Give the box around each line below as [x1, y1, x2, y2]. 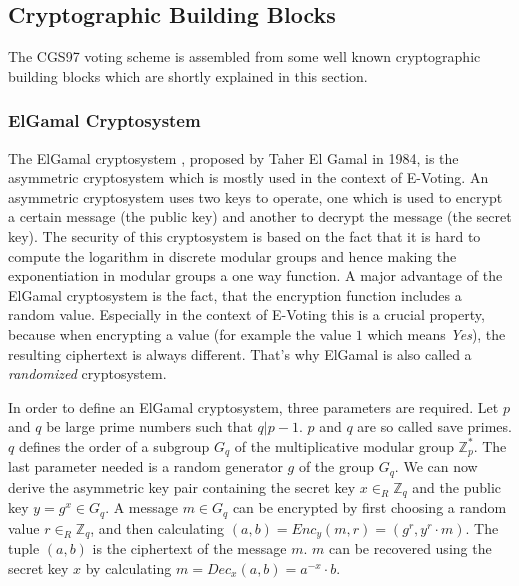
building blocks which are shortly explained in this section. [8, 65, 368, 86]
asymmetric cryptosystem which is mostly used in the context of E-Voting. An [8, 167, 489, 188]
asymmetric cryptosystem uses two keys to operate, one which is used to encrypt [8, 186, 503, 207]
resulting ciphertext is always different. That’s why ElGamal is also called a [8, 343, 472, 364]
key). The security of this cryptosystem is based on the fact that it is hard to [8, 225, 481, 246]
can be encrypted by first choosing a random [232, 497, 507, 518]
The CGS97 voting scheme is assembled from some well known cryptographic [8, 46, 481, 67]
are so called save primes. [357, 416, 512, 437]
